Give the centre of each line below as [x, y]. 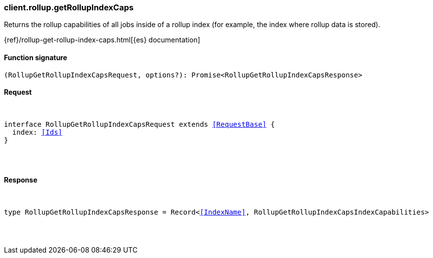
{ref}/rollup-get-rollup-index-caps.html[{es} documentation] [102, 40]
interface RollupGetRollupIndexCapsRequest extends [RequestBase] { [139, 124]
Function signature [36, 57]
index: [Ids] [37, 132]
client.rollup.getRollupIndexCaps [69, 7]
